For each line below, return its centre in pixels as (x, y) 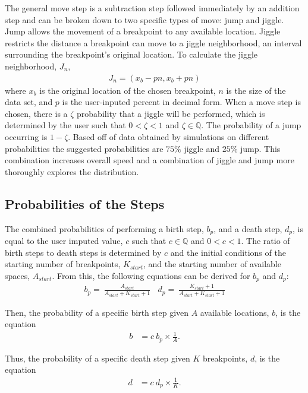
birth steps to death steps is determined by (83, 252)
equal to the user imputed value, (64, 240)
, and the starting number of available (212, 264)
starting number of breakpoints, (63, 264)
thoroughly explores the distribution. (72, 171)
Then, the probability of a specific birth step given (97, 312)
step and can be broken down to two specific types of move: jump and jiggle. (144, 19)
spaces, (18, 275)
